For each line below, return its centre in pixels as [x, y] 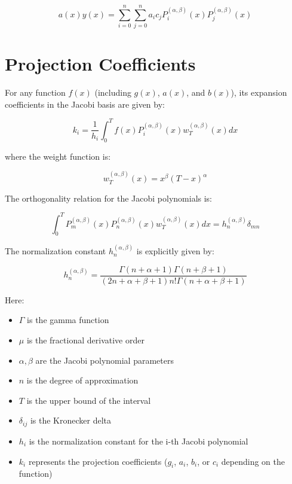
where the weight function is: [58, 156]
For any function [35, 92]
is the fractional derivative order [85, 340]
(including [113, 92]
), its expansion [259, 92]
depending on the [253, 461]
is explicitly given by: [175, 251]
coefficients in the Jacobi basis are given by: [85, 104]
